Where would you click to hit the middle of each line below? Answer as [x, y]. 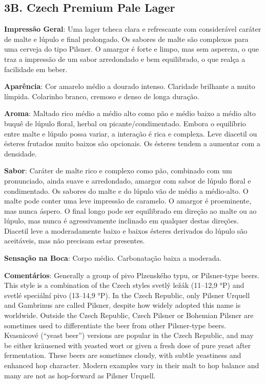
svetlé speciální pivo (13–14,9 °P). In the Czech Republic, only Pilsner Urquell [127, 295]
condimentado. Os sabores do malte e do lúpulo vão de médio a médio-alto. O [126, 190]
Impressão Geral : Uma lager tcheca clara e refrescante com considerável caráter [133, 29]
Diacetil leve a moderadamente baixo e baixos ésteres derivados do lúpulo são [126, 230]
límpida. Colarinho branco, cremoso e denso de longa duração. [102, 96]
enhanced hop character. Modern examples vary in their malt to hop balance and [132, 365]
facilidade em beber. [36, 69]
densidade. [21, 153]
